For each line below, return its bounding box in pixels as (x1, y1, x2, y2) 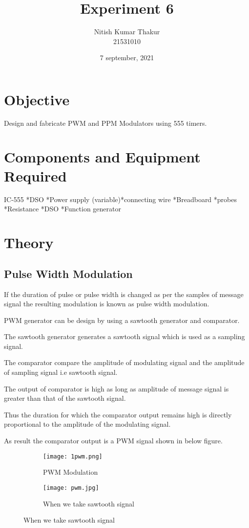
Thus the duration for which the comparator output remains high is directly (4, 409, 232, 419)
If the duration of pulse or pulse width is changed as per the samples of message (4, 289, 244, 299)
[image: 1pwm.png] (43, 453, 103, 460)
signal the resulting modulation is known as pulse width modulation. (4, 298, 209, 309)
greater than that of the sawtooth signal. (4, 393, 126, 403)
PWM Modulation (43, 467, 98, 477)
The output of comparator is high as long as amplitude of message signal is (4, 383, 229, 393)
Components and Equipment (4, 146, 201, 166)
